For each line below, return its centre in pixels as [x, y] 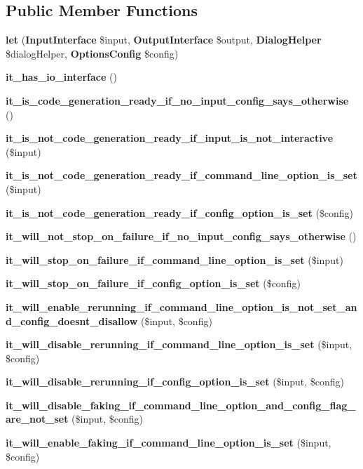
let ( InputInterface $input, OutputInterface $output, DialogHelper [164, 40]
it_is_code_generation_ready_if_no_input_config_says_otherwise [177, 100]
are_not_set [37, 419]
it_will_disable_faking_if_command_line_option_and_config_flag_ [181, 405]
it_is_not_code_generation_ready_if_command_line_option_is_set [181, 175]
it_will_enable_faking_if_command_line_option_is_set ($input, [169, 443]
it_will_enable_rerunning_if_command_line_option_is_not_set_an [181, 306]
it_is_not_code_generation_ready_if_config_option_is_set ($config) [180, 212]
